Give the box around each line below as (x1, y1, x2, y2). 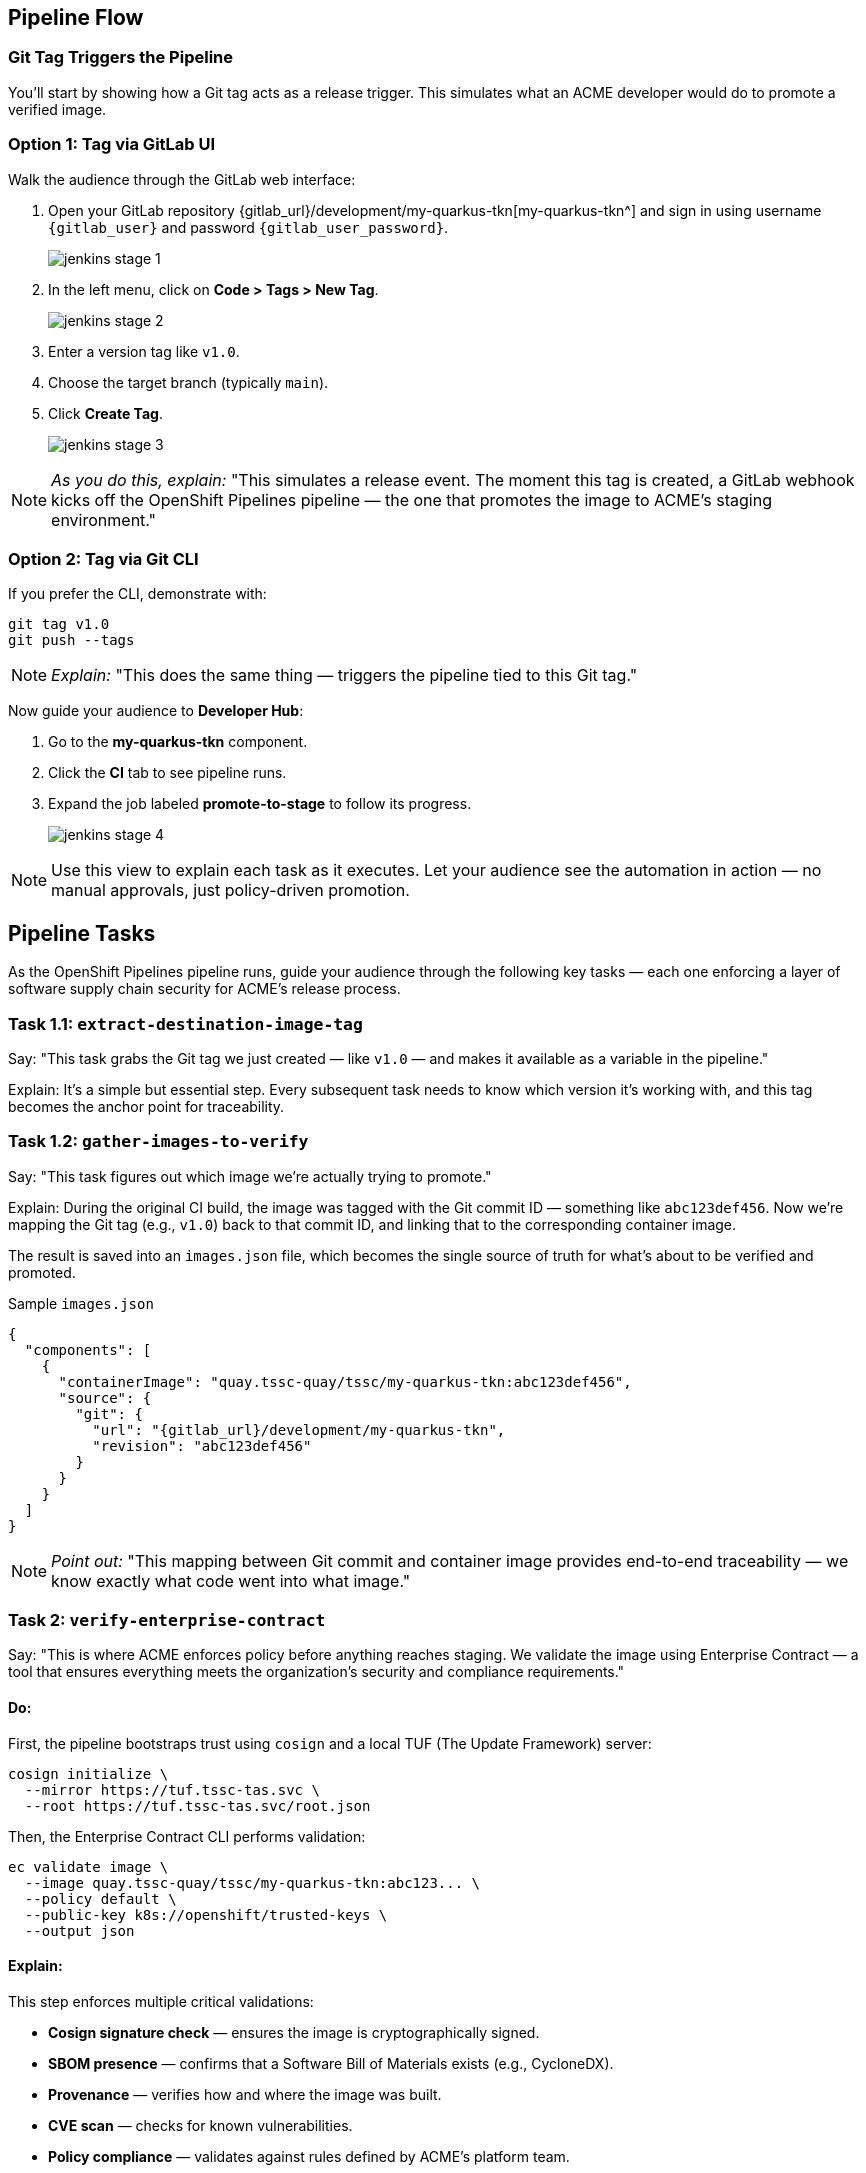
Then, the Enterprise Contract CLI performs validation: (8, 1827, 366, 1845)
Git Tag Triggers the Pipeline (8, 47, 234, 68)
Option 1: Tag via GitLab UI (8, 134, 216, 155)
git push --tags (8, 632, 135, 649)
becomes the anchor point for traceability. (8, 1097, 285, 1115)
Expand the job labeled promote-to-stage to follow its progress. (48, 795, 472, 813)
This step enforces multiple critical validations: (8, 1992, 314, 2010)
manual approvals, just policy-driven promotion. (51, 880, 410, 901)
